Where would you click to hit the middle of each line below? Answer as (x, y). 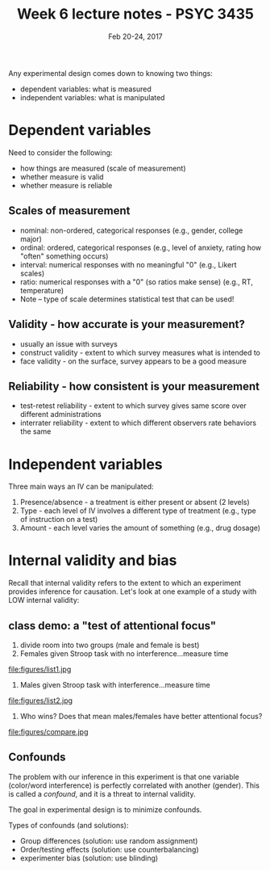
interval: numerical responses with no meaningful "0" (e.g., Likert (128, 264)
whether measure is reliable (66, 185)
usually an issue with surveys (69, 343)
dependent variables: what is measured (85, 89)
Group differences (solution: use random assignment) (109, 840)
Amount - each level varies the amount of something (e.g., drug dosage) (140, 528)
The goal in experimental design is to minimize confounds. (105, 810)
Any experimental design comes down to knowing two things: (111, 73)
